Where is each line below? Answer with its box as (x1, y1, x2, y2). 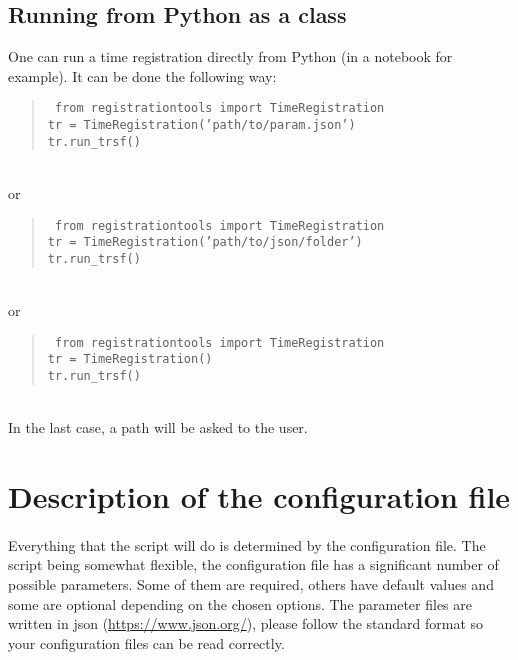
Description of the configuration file (8, 476, 511, 517)
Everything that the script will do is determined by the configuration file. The (8, 534, 486, 555)
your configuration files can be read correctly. (8, 632, 285, 653)
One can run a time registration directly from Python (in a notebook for (8, 46, 453, 67)
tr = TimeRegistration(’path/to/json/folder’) (47, 235, 363, 250)
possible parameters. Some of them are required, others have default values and (8, 574, 494, 595)
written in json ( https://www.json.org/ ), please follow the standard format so (8, 613, 484, 634)
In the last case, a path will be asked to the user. (8, 417, 308, 438)
